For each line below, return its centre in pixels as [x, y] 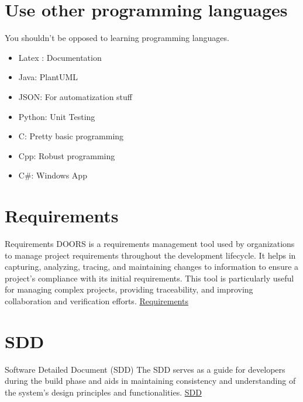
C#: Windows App [53, 175]
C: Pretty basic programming [71, 136]
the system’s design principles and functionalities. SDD [103, 392]
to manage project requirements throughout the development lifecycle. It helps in [150, 255]
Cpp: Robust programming [67, 155]
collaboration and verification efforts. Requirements [97, 300]
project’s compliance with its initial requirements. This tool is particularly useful [149, 278]
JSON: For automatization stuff [75, 96]
